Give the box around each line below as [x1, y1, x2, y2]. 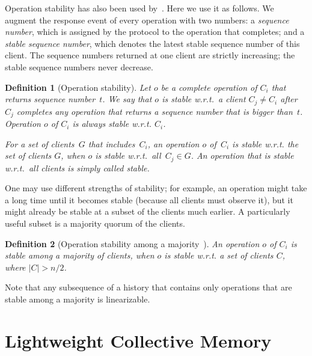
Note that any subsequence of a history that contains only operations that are [5, 281, 292, 293]
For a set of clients [5, 137, 75, 150]
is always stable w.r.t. [72, 117, 151, 130]
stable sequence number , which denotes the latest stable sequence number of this [5, 37, 300, 49]
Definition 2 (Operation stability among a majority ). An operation [5, 237, 260, 250]
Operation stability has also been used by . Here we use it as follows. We [5, 2, 274, 14]
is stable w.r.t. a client [162, 93, 246, 105]
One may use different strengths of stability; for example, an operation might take [5, 182, 307, 194]
